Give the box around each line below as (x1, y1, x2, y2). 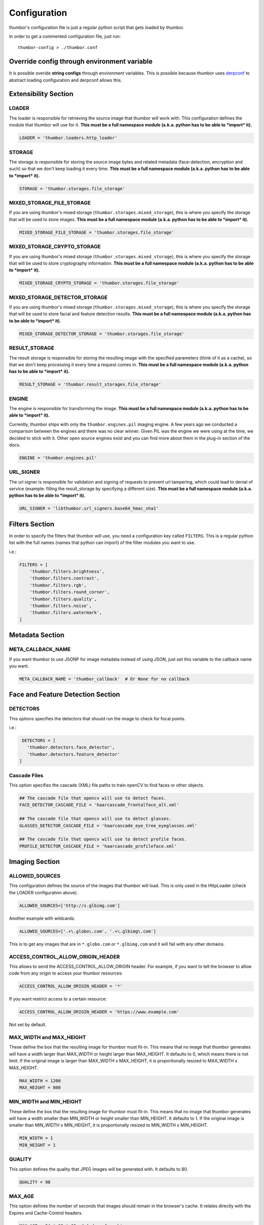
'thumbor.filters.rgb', (29, 582, 87, 588)
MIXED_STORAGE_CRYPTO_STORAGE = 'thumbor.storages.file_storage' (19, 280, 179, 286)
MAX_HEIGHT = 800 (19, 1084, 61, 1090)
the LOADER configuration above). (9, 889, 78, 895)
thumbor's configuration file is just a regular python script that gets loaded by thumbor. (9, 24, 184, 30)
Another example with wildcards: (9, 915, 75, 921)
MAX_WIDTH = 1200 (19, 1078, 61, 1083)
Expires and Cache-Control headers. (9, 1210, 83, 1216)
